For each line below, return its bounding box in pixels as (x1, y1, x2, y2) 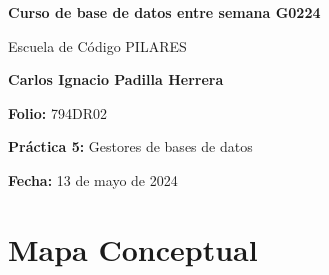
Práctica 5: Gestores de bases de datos (8, 136, 253, 157)
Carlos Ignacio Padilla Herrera (8, 69, 224, 90)
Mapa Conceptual (8, 228, 258, 269)
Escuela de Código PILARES (8, 35, 187, 56)
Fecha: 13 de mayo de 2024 (8, 169, 178, 190)
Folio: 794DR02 (8, 102, 107, 123)
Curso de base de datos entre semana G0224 (8, 2, 321, 22)
